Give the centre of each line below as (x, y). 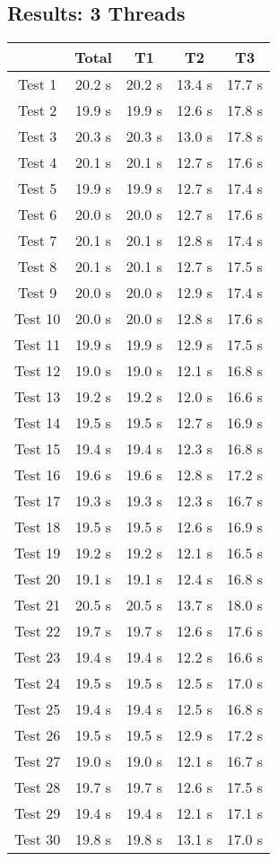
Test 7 (38, 241)
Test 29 (38, 813)
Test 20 (38, 579)
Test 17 (38, 501)
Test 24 (38, 683)
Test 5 (38, 189)
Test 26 (38, 735)
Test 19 (38, 553)
